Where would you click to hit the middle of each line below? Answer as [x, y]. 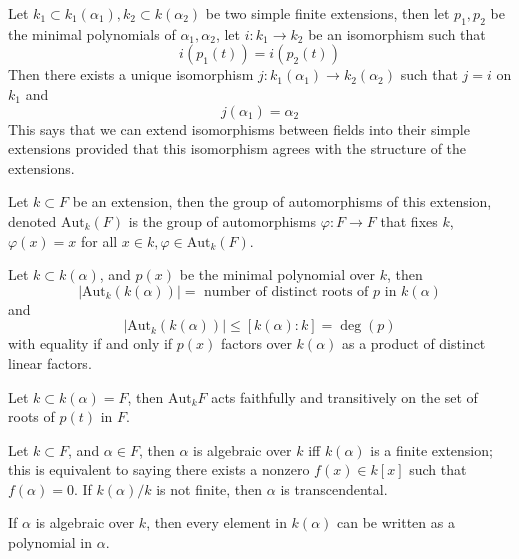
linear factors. [50, 362]
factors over [256, 343]
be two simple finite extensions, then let [327, 13]
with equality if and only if [90, 343]
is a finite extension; [431, 449]
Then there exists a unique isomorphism [131, 74]
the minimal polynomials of [92, 33]
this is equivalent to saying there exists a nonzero [159, 469]
